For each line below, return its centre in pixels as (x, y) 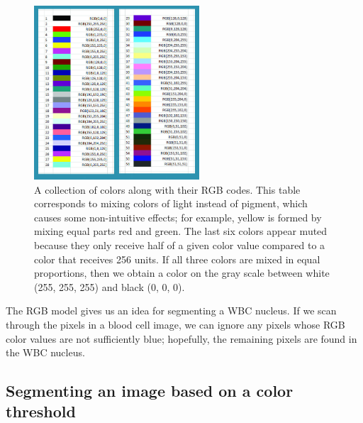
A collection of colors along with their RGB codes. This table (167, 189)
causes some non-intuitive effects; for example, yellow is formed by (178, 217)
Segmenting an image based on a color (150, 391)
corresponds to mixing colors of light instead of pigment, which (171, 203)
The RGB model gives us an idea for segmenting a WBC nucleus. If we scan (171, 311)
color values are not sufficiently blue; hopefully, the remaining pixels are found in (181, 338)
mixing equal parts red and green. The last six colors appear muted (181, 231)
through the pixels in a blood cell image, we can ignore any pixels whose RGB (175, 324)
